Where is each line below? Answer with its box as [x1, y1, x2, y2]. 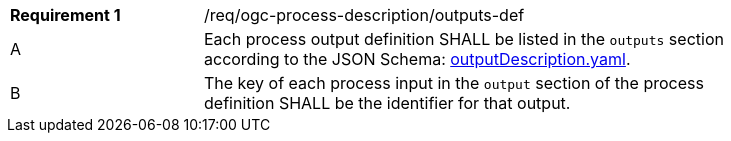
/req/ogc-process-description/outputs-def [204, 5, 525, 25]
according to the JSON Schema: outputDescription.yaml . [204, 49, 631, 69]
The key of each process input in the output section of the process [204, 73, 704, 93]
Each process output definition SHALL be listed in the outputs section [204, 29, 724, 49]
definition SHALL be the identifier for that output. [204, 93, 571, 113]
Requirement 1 [10, 5, 121, 25]
